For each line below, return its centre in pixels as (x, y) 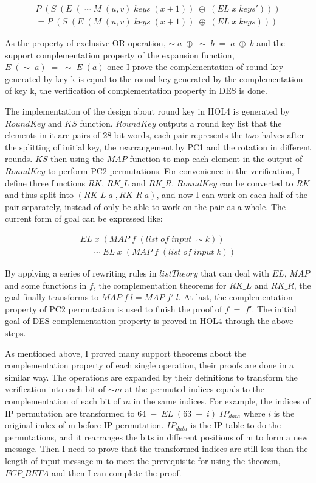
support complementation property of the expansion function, (120, 55)
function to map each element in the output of (216, 159)
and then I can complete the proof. (117, 472)
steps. (15, 333)
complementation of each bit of (63, 400)
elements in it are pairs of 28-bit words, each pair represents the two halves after (155, 135)
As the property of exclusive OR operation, (85, 43)
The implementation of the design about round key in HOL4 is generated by (147, 111)
